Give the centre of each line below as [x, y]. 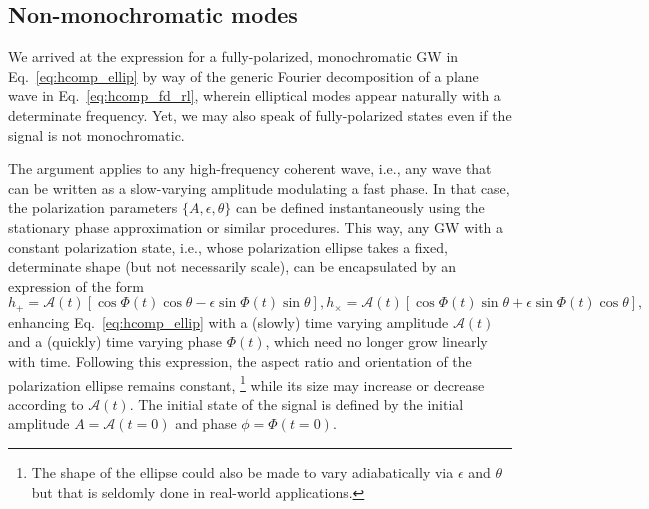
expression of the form [76, 285]
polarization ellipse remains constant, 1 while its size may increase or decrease [246, 383]
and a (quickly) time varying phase [115, 341]
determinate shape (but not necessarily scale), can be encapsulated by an [232, 266]
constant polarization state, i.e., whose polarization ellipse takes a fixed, [228, 246]
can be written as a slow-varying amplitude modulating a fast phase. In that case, [259, 187]
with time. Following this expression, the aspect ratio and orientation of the [240, 360]
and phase [206, 423]
